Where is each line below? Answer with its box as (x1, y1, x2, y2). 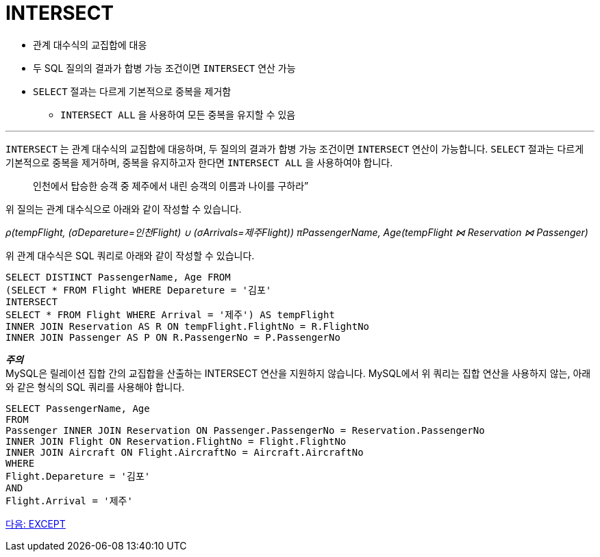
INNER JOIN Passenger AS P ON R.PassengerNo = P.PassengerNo (5, 331, 340, 343)
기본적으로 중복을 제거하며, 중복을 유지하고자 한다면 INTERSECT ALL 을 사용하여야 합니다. (5, 156, 393, 168)
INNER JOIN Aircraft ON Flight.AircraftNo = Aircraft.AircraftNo (5, 446, 364, 458)
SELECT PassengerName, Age (5, 402, 150, 414)
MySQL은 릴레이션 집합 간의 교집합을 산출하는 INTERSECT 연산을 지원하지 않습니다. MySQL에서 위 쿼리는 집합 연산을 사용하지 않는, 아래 (5, 367, 591, 379)
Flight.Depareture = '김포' (5, 470, 151, 482)
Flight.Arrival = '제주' (5, 495, 133, 506)
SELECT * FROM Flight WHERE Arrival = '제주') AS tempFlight (5, 309, 335, 320)
